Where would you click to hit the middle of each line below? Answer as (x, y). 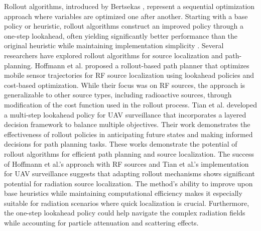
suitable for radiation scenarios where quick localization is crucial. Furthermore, (127, 203)
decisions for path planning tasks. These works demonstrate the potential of (121, 144)
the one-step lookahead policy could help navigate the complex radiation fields (125, 213)
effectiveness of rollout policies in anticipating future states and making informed (128, 134)
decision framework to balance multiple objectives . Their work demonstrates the (127, 124)
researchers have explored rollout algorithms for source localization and (113, 55)
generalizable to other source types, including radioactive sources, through (118, 95)
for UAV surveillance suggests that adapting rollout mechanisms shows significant (129, 174)
